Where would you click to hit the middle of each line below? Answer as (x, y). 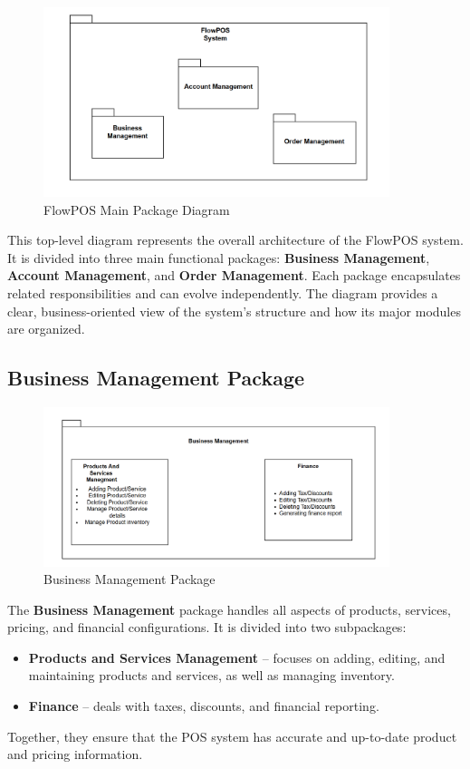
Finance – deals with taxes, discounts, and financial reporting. (204, 706)
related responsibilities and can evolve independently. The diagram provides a (223, 293)
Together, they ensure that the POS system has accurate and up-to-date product (232, 736)
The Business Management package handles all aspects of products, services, (229, 609)
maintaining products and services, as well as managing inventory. (211, 675)
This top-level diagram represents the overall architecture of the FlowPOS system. (235, 240)
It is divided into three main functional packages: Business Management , (219, 257)
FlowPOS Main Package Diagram (137, 209)
